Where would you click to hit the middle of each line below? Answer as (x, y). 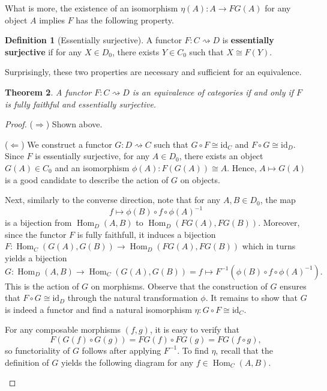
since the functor (36, 234)
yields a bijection (36, 258)
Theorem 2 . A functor (48, 92)
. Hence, (242, 167)
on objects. (200, 179)
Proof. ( (19, 124)
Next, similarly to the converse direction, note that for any (113, 200)
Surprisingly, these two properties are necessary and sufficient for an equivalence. (153, 72)
